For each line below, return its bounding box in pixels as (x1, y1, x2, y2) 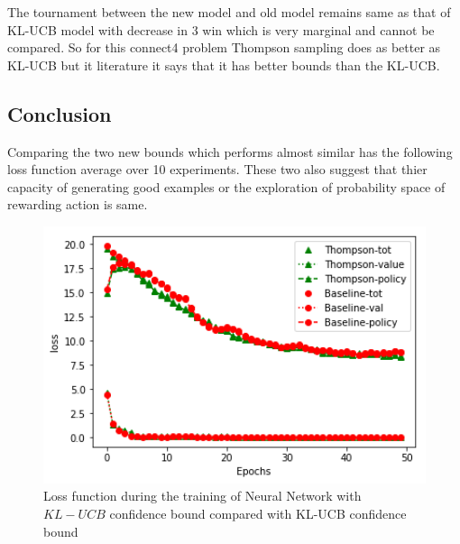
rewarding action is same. (7, 195, 148, 214)
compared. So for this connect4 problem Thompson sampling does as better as (7, 38, 441, 57)
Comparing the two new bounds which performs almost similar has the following (7, 142, 453, 161)
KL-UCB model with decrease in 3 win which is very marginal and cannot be (7, 20, 435, 39)
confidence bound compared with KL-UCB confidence (109, 503, 407, 522)
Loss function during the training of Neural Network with (43, 486, 362, 505)
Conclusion (7, 99, 112, 127)
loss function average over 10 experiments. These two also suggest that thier (7, 160, 428, 179)
